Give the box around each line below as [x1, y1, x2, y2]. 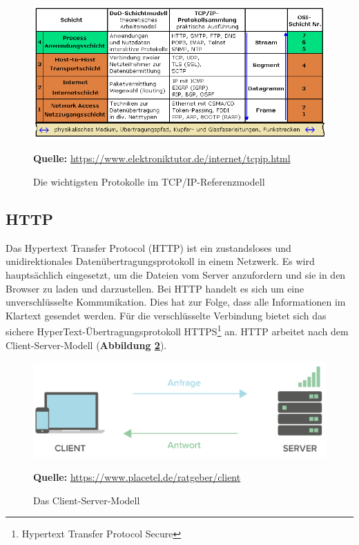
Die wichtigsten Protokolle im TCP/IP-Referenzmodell [33, 175, 265, 189]
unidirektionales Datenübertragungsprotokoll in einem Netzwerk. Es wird [6, 254, 315, 268]
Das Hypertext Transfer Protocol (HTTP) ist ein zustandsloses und [6, 240, 291, 255]
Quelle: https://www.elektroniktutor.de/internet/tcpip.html [33, 151, 291, 166]
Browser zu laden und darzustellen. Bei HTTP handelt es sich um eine [6, 281, 304, 295]
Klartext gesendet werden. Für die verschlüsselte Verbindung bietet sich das [6, 308, 327, 322]
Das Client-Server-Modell [33, 493, 140, 507]
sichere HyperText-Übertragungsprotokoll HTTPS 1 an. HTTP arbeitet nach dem [6, 322, 349, 339]
